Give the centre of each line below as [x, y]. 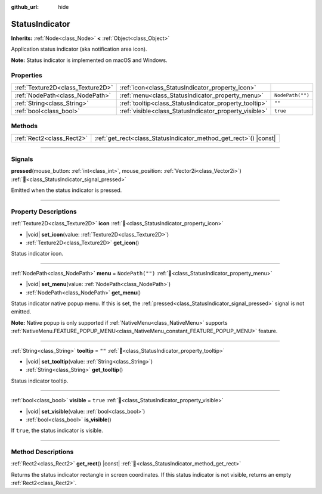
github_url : [25, 7]
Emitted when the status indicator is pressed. [66, 190]
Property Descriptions [44, 212]
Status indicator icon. [37, 254]
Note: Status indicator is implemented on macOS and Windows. [89, 60]
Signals [22, 159]
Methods [24, 126]
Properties [27, 76]
